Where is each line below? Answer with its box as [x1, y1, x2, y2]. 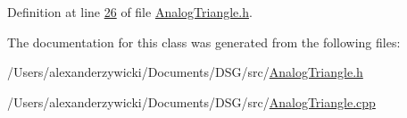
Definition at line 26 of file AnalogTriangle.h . [7, 3, 253, 21]
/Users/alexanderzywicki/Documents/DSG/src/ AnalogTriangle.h [7, 63, 363, 81]
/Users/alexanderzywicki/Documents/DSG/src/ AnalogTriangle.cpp [7, 92, 376, 111]
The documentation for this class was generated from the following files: [7, 32, 401, 51]
